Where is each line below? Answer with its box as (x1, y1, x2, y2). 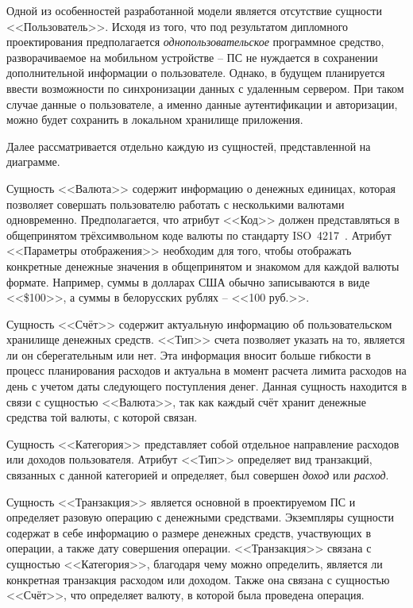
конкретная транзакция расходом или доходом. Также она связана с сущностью (6, 571, 390, 587)
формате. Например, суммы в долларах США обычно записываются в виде (6, 273, 370, 290)
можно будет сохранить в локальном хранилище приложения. (6, 111, 303, 128)
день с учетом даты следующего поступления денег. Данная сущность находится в (6, 378, 407, 394)
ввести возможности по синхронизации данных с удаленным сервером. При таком (6, 79, 404, 96)
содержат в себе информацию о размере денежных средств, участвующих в (6, 524, 372, 541)
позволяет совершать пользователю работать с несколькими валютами (6, 195, 345, 212)
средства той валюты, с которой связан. (6, 409, 198, 425)
